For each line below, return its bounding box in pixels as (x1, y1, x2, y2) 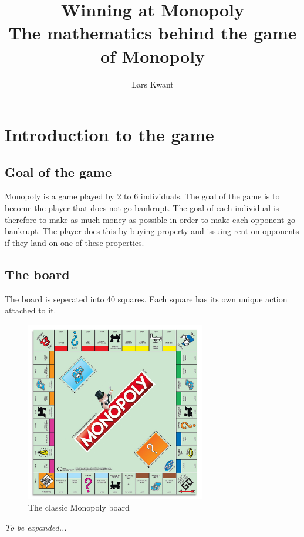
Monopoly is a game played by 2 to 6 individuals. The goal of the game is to (5, 190, 280, 202)
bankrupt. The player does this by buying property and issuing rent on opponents (5, 225, 299, 237)
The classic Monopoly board (28, 501, 130, 513)
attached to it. (5, 304, 56, 316)
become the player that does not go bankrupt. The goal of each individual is (5, 202, 279, 214)
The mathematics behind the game (8, 21, 297, 45)
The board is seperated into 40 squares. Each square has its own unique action (5, 292, 288, 305)
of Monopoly (100, 44, 205, 68)
